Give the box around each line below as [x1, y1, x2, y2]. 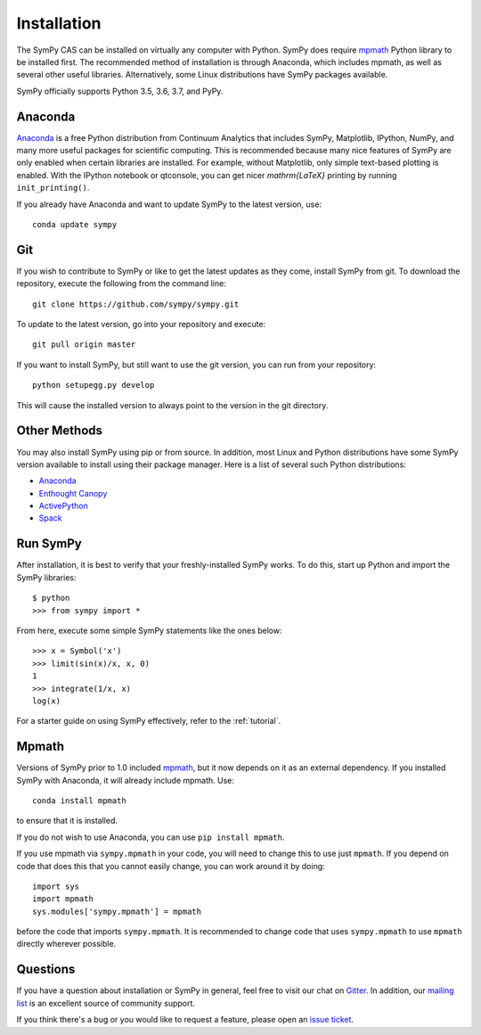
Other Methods [16, 423, 102, 439]
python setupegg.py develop [32, 380, 155, 390]
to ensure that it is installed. [16, 816, 118, 826]
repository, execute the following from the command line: [16, 278, 226, 289]
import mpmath [32, 894, 94, 904]
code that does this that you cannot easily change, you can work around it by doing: [16, 860, 325, 871]
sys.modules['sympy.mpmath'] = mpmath [32, 906, 202, 916]
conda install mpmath [32, 795, 126, 806]
